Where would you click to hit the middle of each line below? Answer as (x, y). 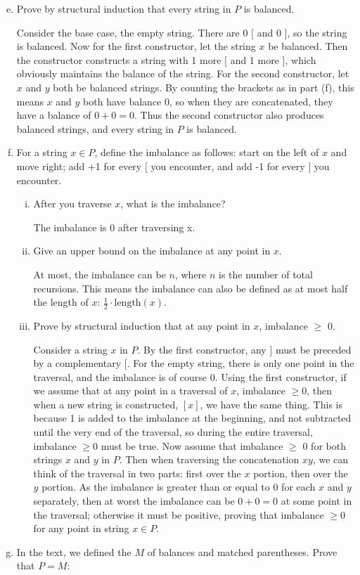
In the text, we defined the (74, 551)
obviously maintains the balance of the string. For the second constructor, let (183, 73)
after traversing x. (156, 227)
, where (191, 274)
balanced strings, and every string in (95, 128)
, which (301, 59)
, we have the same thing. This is (271, 404)
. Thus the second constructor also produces (229, 115)
